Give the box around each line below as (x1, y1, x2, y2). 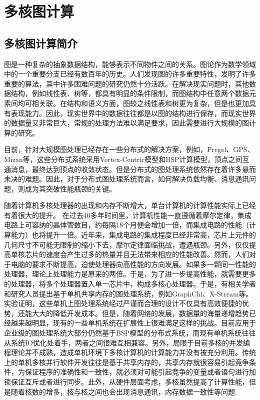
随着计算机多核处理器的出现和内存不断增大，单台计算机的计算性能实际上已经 (4, 200, 256, 210)
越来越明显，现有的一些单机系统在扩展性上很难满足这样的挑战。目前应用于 (10, 317, 256, 328)
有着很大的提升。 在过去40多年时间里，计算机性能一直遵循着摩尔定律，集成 (4, 209, 251, 220)
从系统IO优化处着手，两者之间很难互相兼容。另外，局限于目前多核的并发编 (4, 337, 250, 347)
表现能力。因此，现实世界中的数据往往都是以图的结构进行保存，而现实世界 (10, 107, 256, 118)
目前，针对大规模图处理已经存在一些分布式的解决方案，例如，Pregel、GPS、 (4, 144, 254, 154)
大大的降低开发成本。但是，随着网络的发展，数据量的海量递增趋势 (31, 307, 249, 318)
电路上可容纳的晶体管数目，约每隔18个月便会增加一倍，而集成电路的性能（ (4, 219, 249, 230)
